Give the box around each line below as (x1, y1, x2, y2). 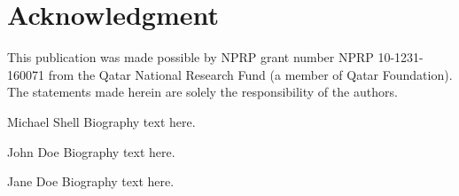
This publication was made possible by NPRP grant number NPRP (7, 48, 374, 67)
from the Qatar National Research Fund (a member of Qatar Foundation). (48, 65, 453, 83)
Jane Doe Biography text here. (7, 172, 175, 191)
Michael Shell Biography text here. (7, 112, 196, 130)
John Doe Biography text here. (7, 142, 175, 161)
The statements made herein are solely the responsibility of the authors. (7, 82, 398, 101)
